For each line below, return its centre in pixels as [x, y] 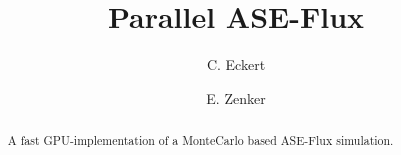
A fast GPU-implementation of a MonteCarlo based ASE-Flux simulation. [200, 140]
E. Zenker [236, 97]
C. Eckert [236, 64]
